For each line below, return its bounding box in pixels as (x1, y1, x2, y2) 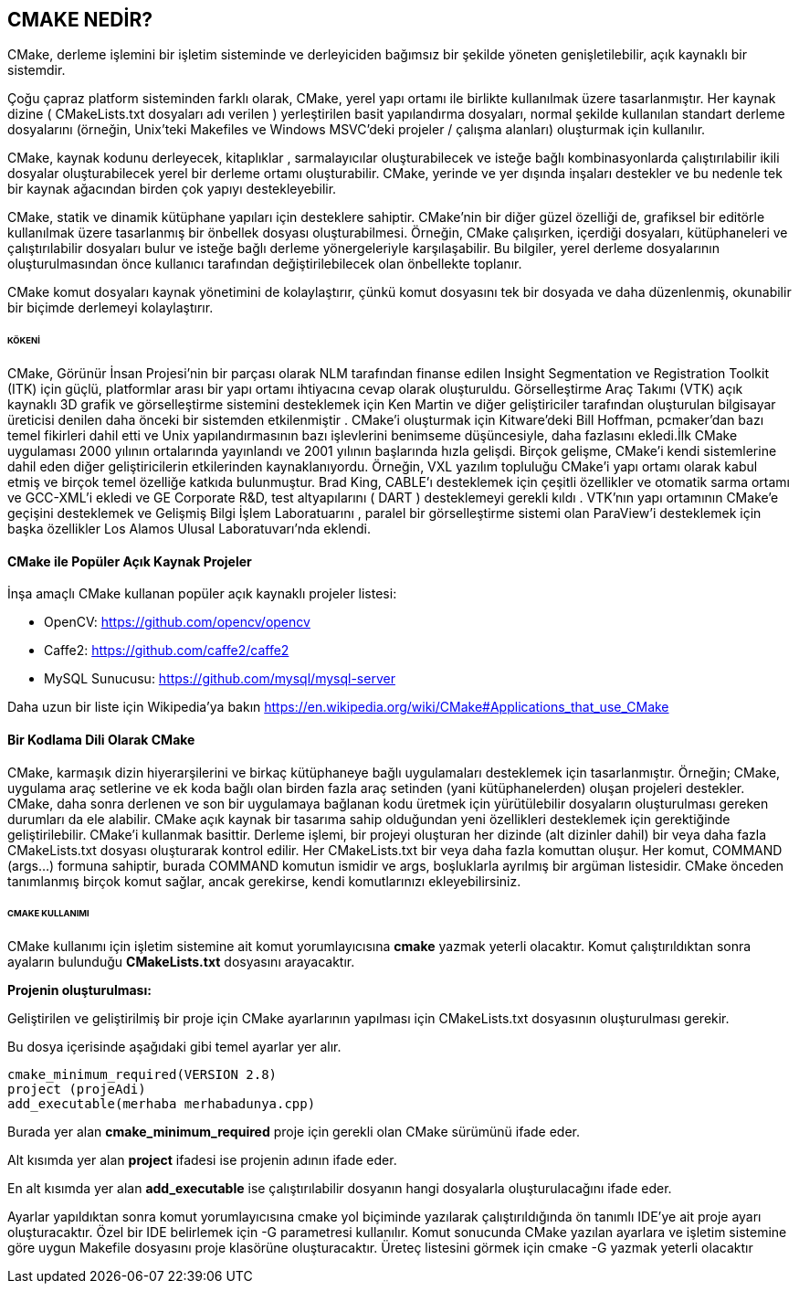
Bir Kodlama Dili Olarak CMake (7, 731, 195, 747)
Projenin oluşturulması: (7, 982, 152, 999)
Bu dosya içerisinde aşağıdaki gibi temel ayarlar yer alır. (7, 1039, 342, 1055)
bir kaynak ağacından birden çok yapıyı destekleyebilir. (7, 181, 337, 197)
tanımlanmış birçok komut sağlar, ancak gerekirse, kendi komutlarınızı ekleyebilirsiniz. (7, 873, 521, 889)
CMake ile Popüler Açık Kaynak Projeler (7, 553, 252, 569)
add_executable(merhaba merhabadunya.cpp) (7, 1096, 316, 1112)
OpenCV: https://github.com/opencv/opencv (44, 614, 310, 630)
